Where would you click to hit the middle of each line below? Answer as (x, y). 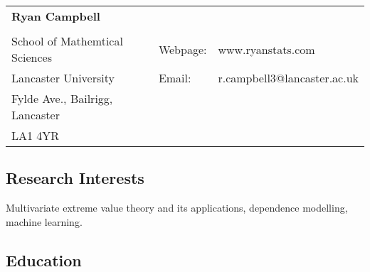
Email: (175, 78)
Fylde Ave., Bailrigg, (62, 98)
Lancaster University (63, 78)
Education (44, 260)
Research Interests (75, 178)
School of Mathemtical (67, 41)
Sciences (32, 57)
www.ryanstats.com (266, 49)
